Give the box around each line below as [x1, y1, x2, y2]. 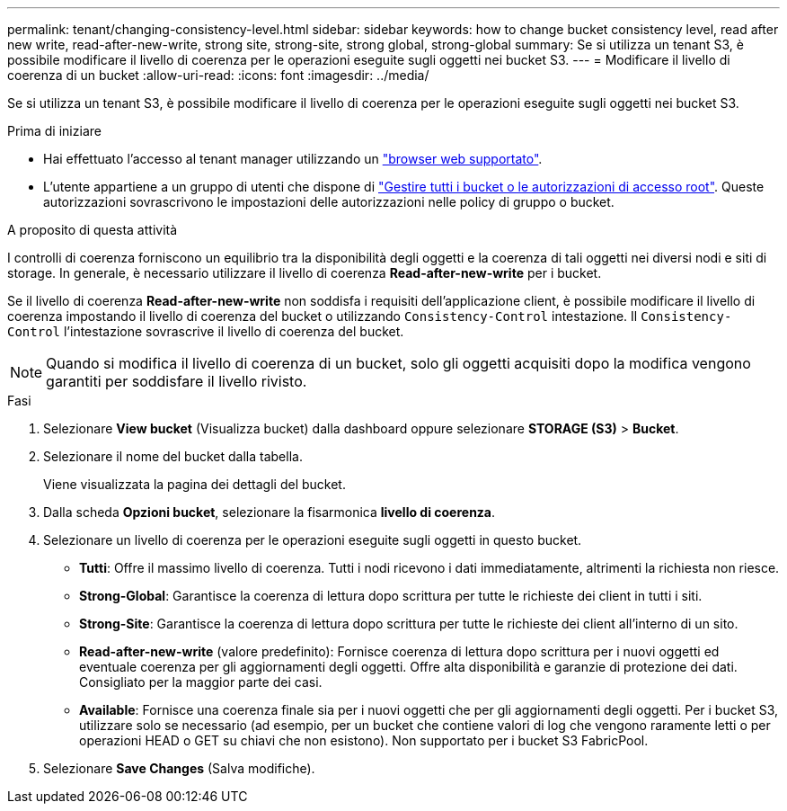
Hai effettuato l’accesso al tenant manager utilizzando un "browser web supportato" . [43, 151, 543, 166]
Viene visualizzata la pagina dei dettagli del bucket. [43, 477, 346, 492]
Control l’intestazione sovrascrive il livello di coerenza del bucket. [7, 324, 404, 339]
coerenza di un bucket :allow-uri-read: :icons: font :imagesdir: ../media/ [7, 67, 429, 83]
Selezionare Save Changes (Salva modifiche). [43, 761, 315, 776]
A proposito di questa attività [7, 222, 178, 237]
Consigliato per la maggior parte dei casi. [79, 674, 323, 690]
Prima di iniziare [7, 123, 102, 138]
